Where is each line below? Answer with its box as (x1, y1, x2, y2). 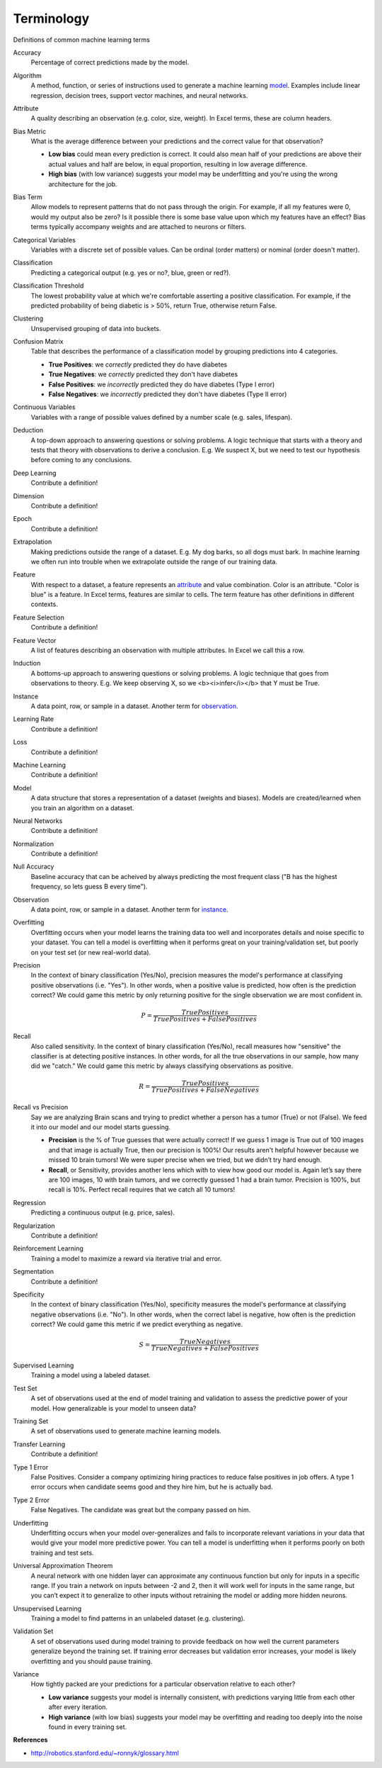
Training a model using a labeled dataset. (30, 1371, 151, 1380)
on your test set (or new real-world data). (30, 948, 151, 956)
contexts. (30, 600, 58, 609)
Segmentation (13, 1268, 54, 1276)
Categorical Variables (13, 235, 76, 244)
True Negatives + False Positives (151, 1344, 260, 1353)
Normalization (13, 839, 54, 848)
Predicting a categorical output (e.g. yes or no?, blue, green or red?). (30, 268, 231, 276)
